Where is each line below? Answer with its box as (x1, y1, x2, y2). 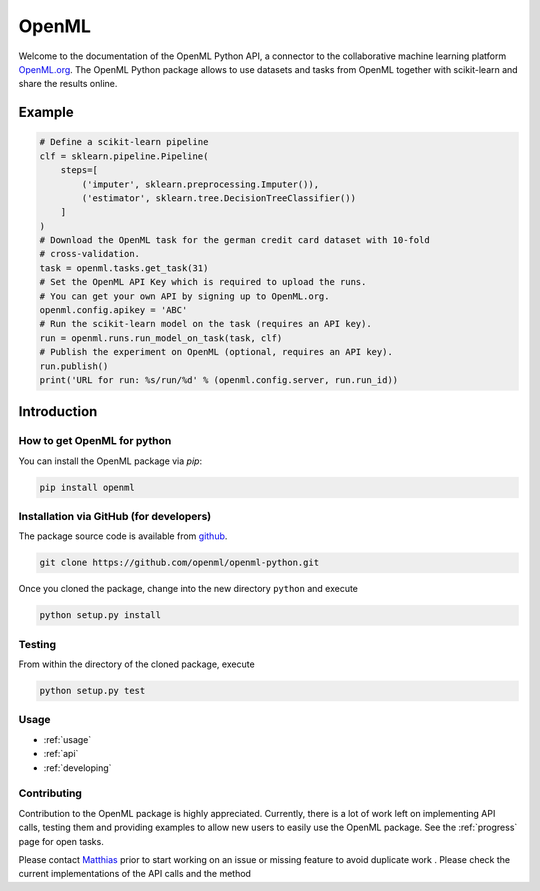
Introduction (18, 403, 98, 420)
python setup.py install (39, 610, 162, 621)
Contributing (18, 786, 82, 800)
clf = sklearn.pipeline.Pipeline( (39, 150, 209, 162)
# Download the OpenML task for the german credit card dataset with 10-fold (39, 235, 430, 246)
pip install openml (39, 481, 135, 493)
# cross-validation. (39, 248, 140, 260)
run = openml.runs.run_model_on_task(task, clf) (39, 332, 283, 344)
